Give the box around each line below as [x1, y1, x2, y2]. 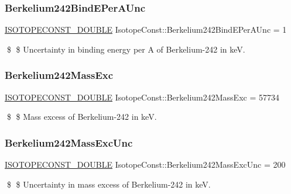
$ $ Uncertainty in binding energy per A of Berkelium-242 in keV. [6, 43, 245, 55]
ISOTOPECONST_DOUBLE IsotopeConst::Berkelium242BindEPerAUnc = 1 [5, 23, 287, 36]
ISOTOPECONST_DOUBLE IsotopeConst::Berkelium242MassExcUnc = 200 [5, 158, 286, 171]
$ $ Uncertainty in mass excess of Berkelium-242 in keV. [6, 178, 211, 190]
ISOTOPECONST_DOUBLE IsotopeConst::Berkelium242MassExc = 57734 [5, 91, 279, 103]
